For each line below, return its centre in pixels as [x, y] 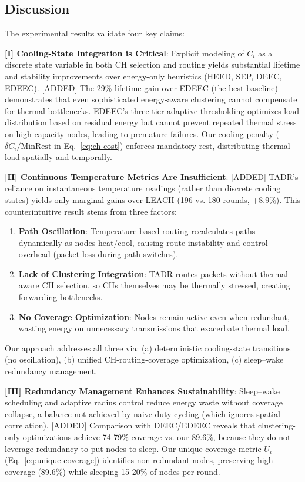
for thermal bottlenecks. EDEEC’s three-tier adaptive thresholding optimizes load [152, 110]
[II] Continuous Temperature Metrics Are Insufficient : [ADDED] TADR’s [152, 176]
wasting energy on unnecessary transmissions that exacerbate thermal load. [154, 328]
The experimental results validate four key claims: [95, 33]
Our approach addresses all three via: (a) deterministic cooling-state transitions [148, 348]
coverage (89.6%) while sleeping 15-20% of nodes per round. [113, 471]
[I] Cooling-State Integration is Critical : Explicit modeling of [125, 53]
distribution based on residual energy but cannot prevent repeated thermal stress [151, 122]
